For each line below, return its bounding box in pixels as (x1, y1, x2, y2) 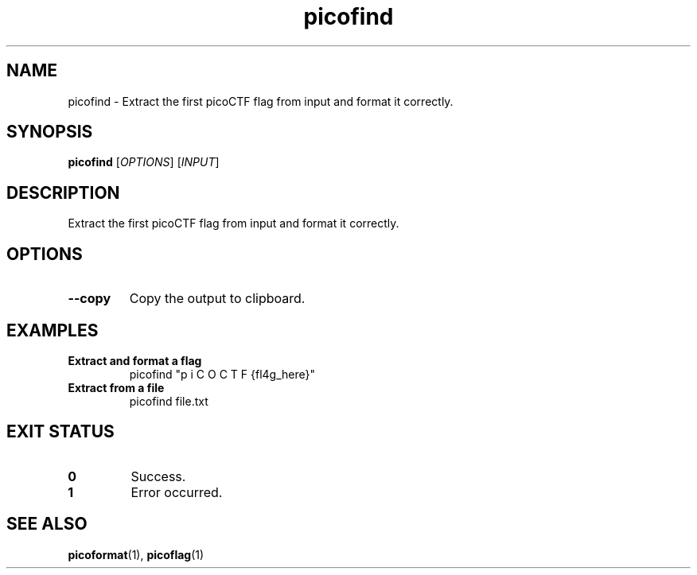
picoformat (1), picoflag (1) (68, 547, 204, 561)
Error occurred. (130, 484, 223, 500)
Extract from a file (68, 380, 165, 394)
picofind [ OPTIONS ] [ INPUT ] (68, 155, 220, 169)
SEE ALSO (6, 514, 88, 534)
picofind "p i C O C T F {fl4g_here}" (129, 367, 316, 381)
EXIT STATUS (6, 422, 115, 442)
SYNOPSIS (6, 122, 93, 142)
